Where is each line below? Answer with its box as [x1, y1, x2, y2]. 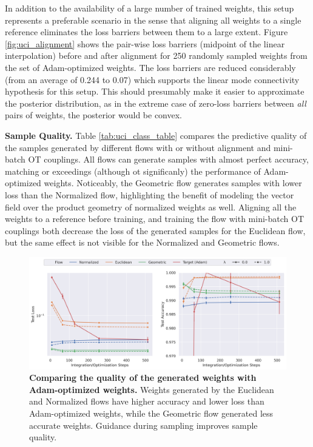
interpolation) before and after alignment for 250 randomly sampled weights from [5, 49, 308, 62]
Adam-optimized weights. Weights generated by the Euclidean [29, 383, 274, 395]
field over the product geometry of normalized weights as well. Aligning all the [5, 200, 297, 213]
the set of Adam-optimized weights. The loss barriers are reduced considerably [5, 61, 296, 73]
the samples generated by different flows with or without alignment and [5, 141, 271, 153]
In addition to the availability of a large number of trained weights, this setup [5, 2, 294, 14]
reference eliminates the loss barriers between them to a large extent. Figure [5, 25, 288, 38]
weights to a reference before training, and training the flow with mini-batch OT [5, 212, 305, 225]
